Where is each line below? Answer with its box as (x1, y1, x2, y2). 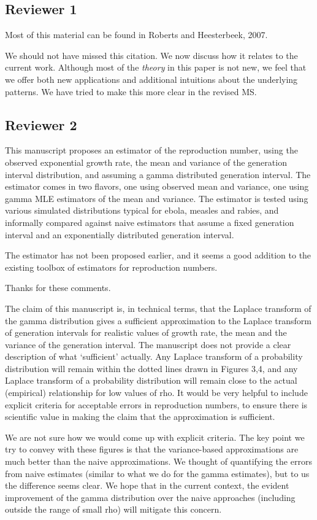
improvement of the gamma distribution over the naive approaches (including (5, 491, 296, 503)
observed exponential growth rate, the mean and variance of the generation (5, 155, 287, 168)
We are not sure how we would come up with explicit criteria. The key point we (5, 430, 305, 443)
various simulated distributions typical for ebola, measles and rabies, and (5, 204, 279, 217)
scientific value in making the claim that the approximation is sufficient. (5, 410, 275, 423)
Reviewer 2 (5, 115, 77, 134)
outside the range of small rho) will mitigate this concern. (5, 503, 222, 516)
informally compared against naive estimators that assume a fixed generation (5, 215, 294, 228)
